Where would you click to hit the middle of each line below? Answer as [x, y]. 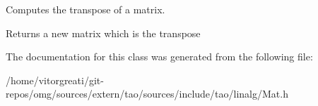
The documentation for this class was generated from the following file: [159, 57]
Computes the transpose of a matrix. [86, 9]
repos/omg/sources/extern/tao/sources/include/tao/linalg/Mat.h [147, 94]
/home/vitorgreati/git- [55, 80]
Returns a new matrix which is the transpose [103, 33]
